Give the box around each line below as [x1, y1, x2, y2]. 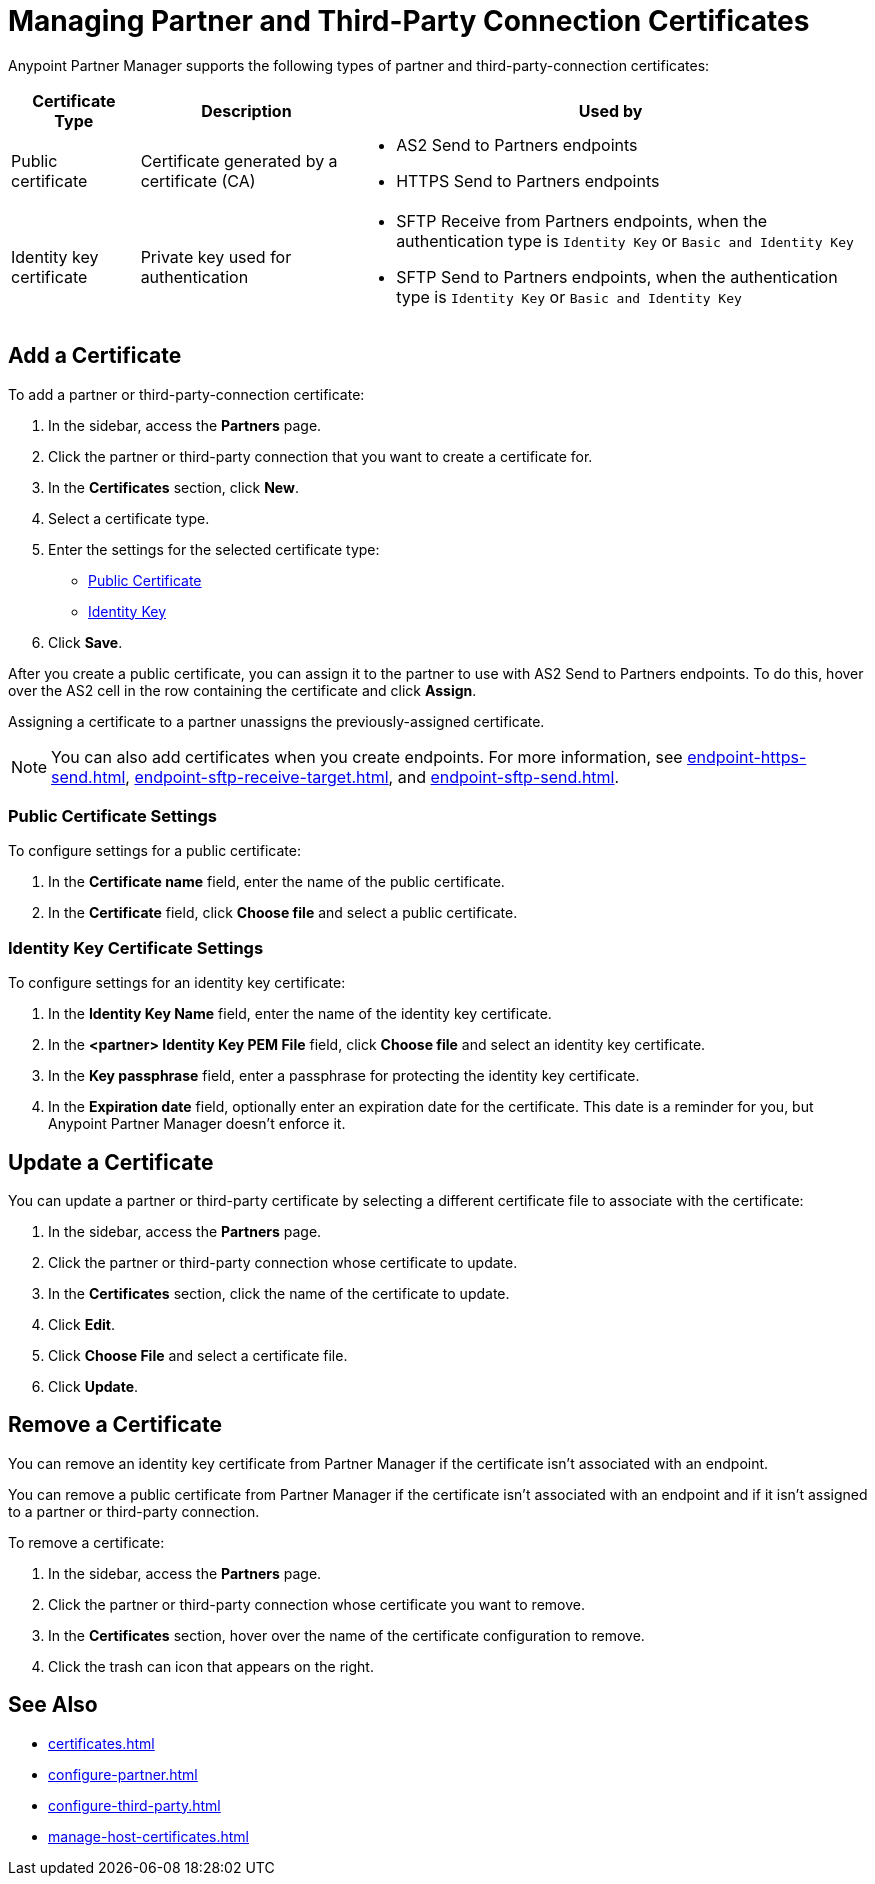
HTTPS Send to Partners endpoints [396, 170, 660, 191]
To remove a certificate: [8, 1533, 165, 1551]
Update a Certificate [8, 1149, 214, 1175]
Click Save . [48, 633, 123, 651]
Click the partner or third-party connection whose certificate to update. [48, 1253, 518, 1271]
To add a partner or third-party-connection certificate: [8, 385, 365, 403]
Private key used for [140, 246, 292, 267]
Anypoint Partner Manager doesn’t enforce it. [48, 1115, 346, 1133]
